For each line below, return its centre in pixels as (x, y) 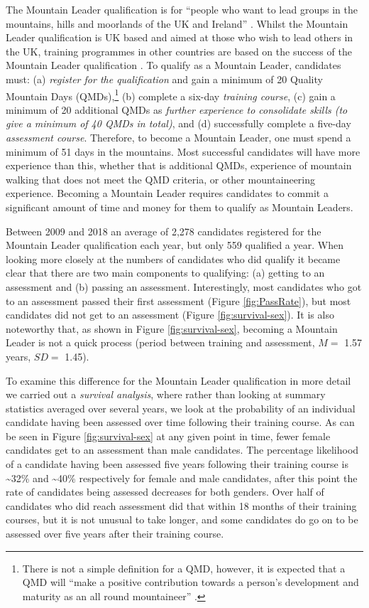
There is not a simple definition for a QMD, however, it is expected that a (184, 568)
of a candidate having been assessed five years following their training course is (177, 464)
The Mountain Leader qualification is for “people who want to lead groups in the (182, 9)
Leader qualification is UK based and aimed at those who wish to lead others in (180, 37)
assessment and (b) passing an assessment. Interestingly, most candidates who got (184, 286)
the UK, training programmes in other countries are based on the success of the (179, 51)
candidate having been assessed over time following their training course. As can (180, 422)
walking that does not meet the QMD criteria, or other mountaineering (161, 179)
